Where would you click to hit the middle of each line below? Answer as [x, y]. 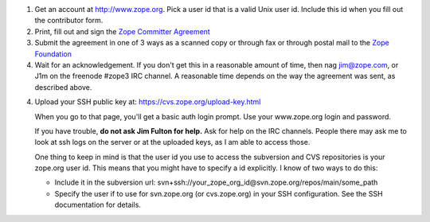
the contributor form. [69, 21]
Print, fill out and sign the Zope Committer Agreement [122, 31]
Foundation [53, 54]
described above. [63, 87]
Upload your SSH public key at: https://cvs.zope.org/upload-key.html [148, 102]
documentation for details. [98, 205]
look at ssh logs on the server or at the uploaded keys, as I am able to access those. [172, 142]
